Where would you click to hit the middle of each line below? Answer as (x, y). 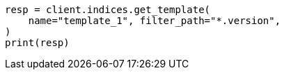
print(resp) (37, 43)
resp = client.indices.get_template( (108, 10)
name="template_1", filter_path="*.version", (155, 21)
